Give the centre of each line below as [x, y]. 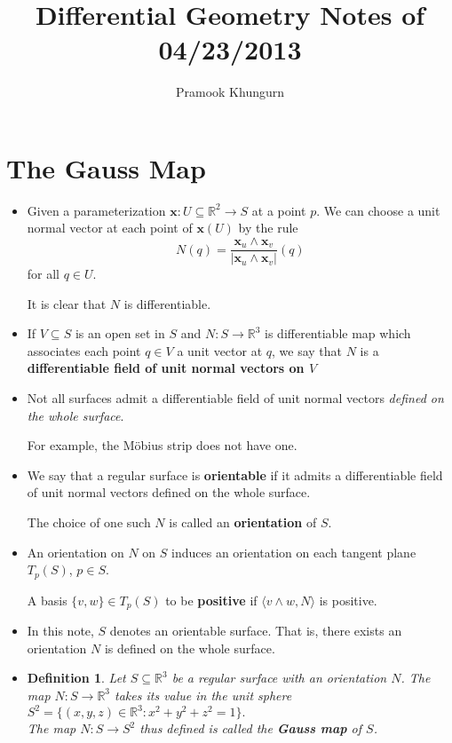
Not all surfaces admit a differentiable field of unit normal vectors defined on [235, 398]
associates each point [84, 350]
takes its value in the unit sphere [203, 695]
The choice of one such [89, 522]
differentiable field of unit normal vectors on [166, 368]
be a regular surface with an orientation [279, 678]
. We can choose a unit [378, 210]
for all [44, 274]
